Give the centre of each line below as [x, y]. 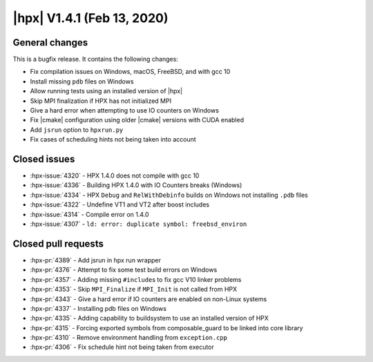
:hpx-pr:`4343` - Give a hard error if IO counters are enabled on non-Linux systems [149, 299]
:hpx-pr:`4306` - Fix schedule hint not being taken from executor [122, 347]
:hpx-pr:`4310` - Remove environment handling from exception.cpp [129, 338]
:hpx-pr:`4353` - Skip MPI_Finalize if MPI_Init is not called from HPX [134, 289]
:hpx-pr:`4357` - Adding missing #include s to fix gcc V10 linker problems [136, 279]
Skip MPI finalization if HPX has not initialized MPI [101, 101]
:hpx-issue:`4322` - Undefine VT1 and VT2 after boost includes [120, 204]
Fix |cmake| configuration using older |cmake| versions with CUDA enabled [137, 120]
